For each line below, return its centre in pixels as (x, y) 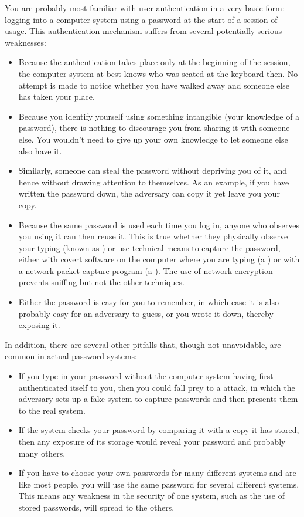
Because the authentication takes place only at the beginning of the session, (154, 62)
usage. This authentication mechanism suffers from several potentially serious (144, 31)
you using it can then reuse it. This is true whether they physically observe (153, 236)
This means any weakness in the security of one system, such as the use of (151, 496)
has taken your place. (57, 97)
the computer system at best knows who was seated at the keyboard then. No (158, 73)
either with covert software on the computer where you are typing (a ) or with (159, 259)
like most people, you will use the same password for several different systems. (159, 484)
